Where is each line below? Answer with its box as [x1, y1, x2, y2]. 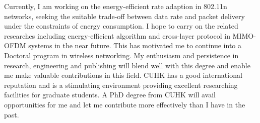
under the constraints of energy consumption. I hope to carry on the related [4, 21, 238, 31]
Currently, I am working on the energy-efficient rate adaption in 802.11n [4, 1, 227, 11]
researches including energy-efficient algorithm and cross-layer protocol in [4, 30, 230, 41]
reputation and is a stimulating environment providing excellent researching [4, 79, 238, 90]
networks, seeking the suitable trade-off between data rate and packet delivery [4, 11, 245, 21]
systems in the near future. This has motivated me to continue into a [28, 40, 241, 51]
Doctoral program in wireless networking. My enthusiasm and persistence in [4, 50, 239, 60]
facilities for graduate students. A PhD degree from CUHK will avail [4, 89, 216, 100]
